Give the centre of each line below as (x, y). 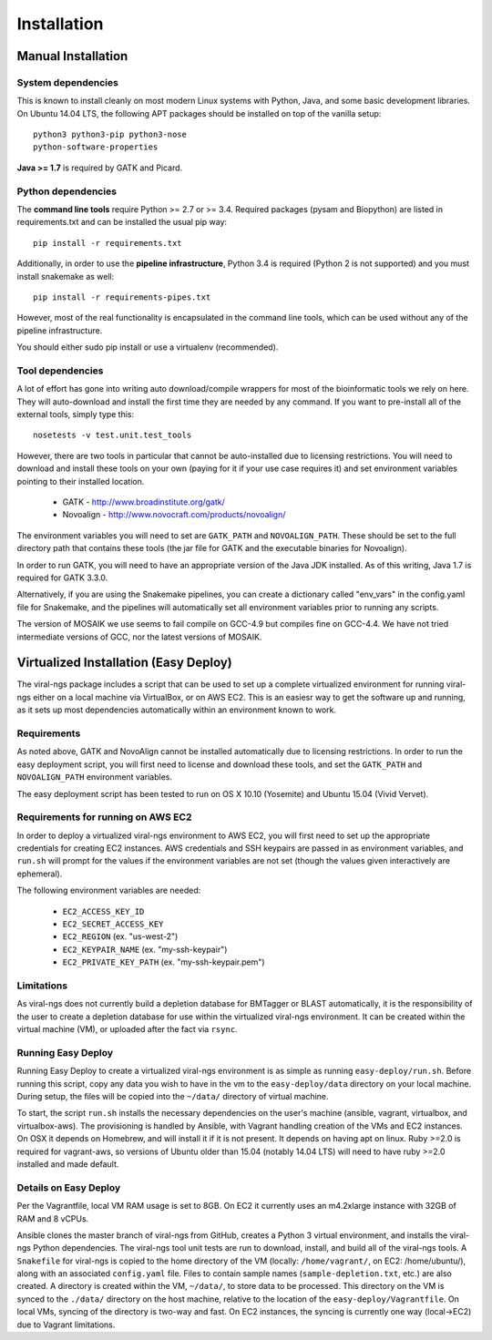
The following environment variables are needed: (109, 890)
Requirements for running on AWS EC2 (104, 817)
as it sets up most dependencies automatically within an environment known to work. (177, 710)
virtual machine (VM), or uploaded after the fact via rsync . (127, 1029)
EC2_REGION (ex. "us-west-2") (120, 936)
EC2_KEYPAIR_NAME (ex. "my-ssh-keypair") (145, 949)
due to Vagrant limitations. (66, 1325)
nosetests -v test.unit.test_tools (113, 435)
